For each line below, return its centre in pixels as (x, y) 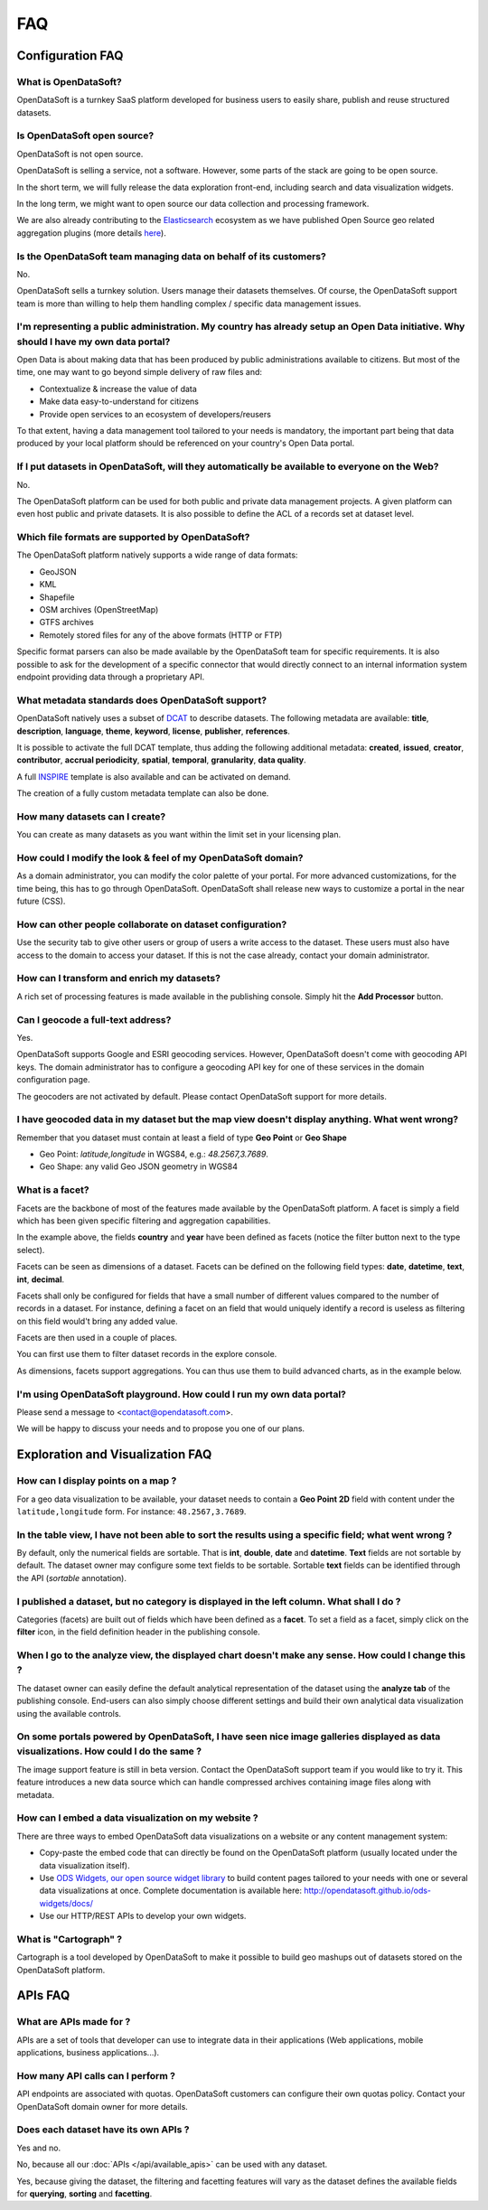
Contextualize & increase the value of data (118, 389)
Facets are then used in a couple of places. (97, 1338)
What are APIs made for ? (74, 2022)
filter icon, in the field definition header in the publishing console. (139, 1632)
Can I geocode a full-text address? (94, 1019)
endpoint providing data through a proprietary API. (111, 677)
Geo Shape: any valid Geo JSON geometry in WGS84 (139, 1166)
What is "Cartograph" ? (69, 1939)
